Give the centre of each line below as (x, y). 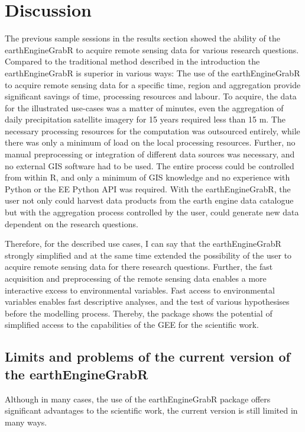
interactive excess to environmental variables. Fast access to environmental (140, 290)
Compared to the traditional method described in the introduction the (132, 61)
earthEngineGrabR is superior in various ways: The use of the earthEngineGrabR (152, 72)
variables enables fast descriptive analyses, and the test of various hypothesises (147, 302)
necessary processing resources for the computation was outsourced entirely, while (152, 130)
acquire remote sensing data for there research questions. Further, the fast (139, 267)
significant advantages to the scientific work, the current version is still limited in (151, 410)
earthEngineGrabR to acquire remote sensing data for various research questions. (152, 49)
